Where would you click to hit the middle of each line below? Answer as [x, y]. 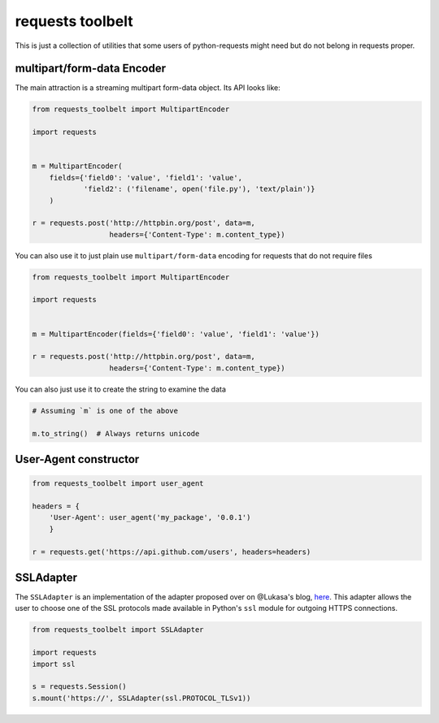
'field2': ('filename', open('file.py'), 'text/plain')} [199, 189]
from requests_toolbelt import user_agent [118, 484]
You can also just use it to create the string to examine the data [121, 389]
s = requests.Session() [80, 687]
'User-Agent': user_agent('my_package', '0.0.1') [150, 517]
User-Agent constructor [77, 459]
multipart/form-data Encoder [91, 69]
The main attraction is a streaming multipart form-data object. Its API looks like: [148, 88]
